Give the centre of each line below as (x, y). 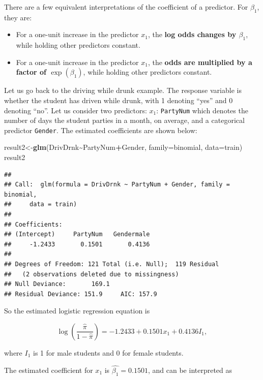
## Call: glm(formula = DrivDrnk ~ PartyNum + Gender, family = (117, 185)
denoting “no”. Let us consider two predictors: (76, 110)
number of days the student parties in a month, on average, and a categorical (124, 120)
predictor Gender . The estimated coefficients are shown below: (101, 130)
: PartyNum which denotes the (202, 110)
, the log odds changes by (192, 34)
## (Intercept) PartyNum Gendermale (77, 234)
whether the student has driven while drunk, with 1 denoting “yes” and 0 (119, 100)
